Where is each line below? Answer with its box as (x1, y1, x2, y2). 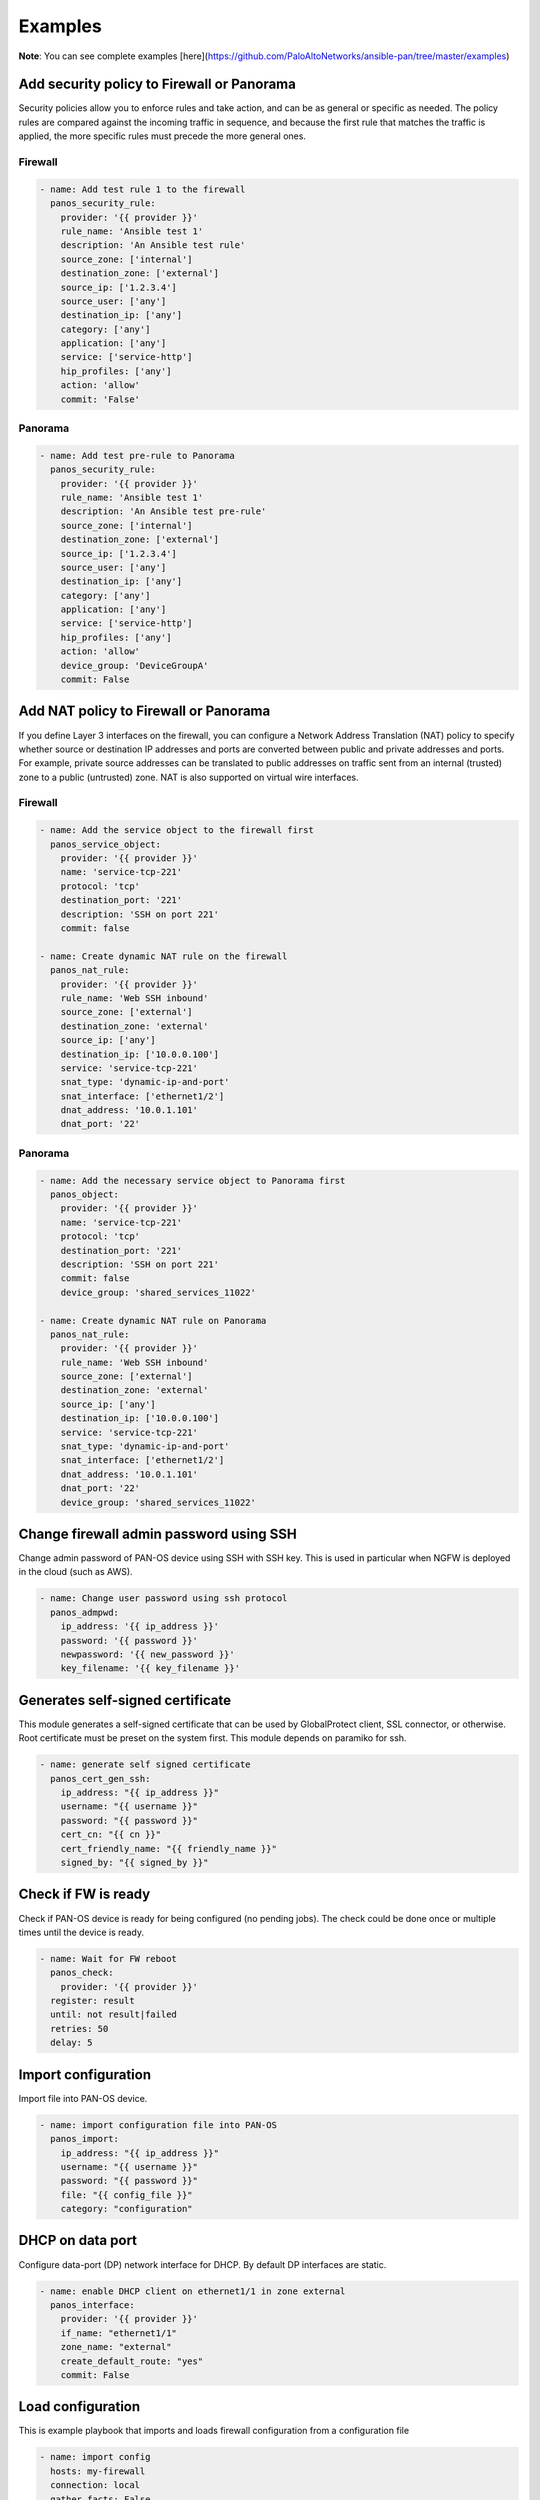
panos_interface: (50, 2299, 135, 2310)
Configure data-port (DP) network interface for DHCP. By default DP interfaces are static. (18, 2258, 387, 2270)
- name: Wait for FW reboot (39, 1953, 177, 1964)
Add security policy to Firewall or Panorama (18, 76, 297, 93)
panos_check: (50, 1967, 114, 1979)
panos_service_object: (50, 838, 162, 850)
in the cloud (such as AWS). (18, 1566, 134, 1578)
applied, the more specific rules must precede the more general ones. (18, 130, 307, 142)
